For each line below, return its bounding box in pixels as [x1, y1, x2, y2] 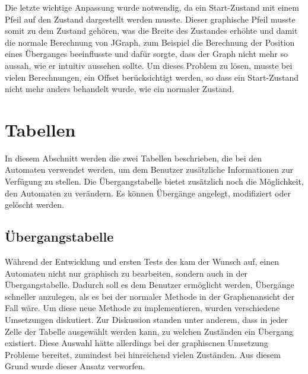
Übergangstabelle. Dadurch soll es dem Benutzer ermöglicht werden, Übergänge [5, 278, 294, 291]
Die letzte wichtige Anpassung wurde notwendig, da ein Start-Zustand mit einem [5, 1, 299, 13]
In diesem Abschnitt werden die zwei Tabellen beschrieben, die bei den [5, 151, 262, 164]
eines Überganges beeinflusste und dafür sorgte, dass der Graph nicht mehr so [5, 47, 288, 60]
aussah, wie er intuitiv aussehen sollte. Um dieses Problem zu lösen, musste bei [5, 59, 293, 71]
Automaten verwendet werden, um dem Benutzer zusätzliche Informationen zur [5, 163, 294, 176]
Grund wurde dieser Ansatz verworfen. [5, 360, 145, 372]
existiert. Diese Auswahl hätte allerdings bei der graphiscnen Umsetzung [5, 337, 268, 349]
